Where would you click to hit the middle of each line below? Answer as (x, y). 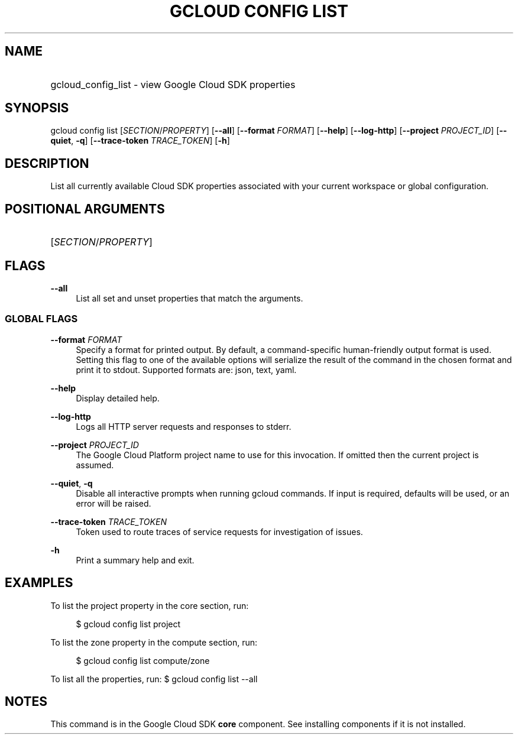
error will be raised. (114, 503)
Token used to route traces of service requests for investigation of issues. (219, 531)
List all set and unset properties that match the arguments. (190, 298)
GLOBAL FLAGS (41, 319)
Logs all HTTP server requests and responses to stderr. (184, 426)
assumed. (95, 465)
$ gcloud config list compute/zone (143, 660)
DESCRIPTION (47, 163)
